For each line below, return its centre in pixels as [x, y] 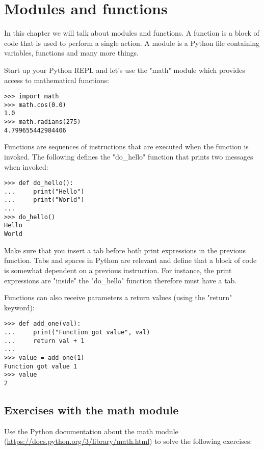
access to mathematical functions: [57, 80]
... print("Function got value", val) [77, 332]
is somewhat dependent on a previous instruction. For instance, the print [118, 270]
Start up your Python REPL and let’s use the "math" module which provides [125, 70]
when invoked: [26, 166]
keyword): [19, 307]
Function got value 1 [41, 366]
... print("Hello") [44, 191]
